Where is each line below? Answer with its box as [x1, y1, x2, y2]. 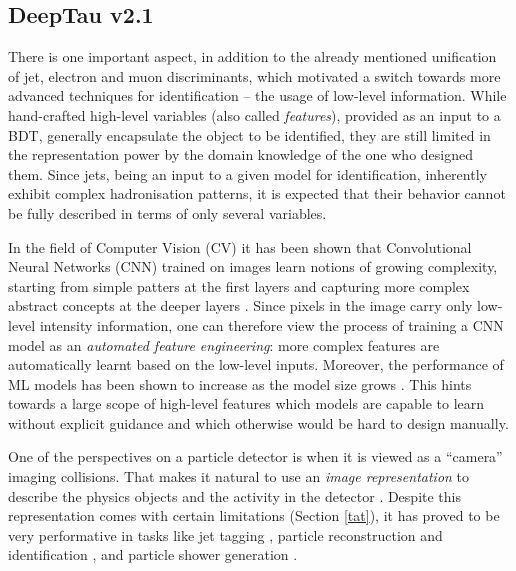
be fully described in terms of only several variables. [8, 202, 327, 223]
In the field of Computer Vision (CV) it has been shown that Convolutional [8, 236, 472, 257]
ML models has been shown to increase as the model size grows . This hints [8, 373, 472, 394]
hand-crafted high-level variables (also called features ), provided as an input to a [8, 104, 501, 125]
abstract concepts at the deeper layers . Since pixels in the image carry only [8, 295, 473, 316]
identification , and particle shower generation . [8, 544, 298, 565]
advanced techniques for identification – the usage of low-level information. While [8, 85, 507, 106]
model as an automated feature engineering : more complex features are [8, 334, 440, 355]
